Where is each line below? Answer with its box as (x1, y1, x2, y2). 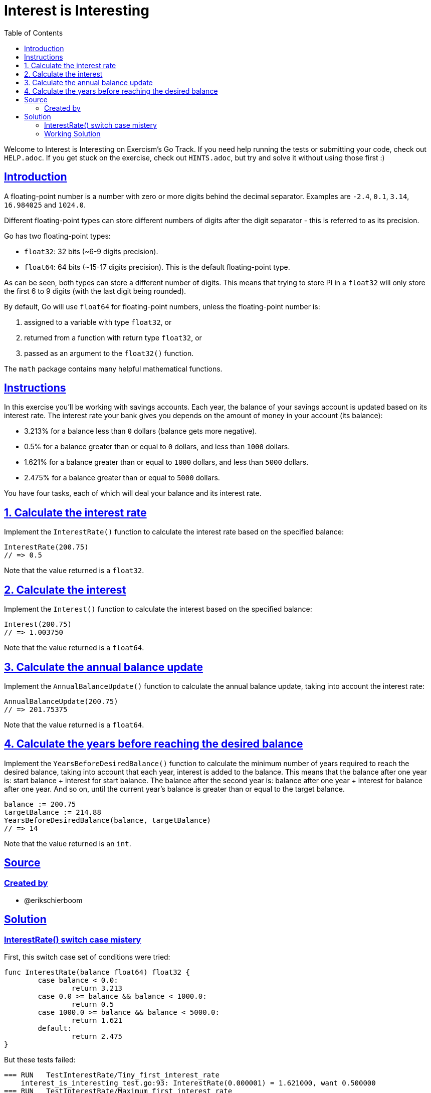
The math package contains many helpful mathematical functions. (4, 364, 223, 373)
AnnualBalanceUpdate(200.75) (4, 697, 118, 705)
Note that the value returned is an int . (4, 839, 131, 848)
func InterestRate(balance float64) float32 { (4, 968, 190, 977)
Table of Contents (4, 28, 63, 37)
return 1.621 (71, 1016, 123, 1025)
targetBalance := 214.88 (4, 808, 101, 816)
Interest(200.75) (4, 620, 72, 629)
